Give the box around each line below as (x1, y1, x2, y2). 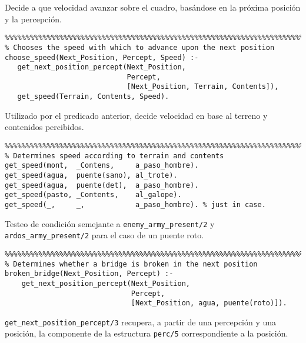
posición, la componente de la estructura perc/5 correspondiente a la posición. (5, 327, 288, 339)
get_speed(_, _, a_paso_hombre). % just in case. (5, 200, 266, 209)
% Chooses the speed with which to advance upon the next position (5, 43, 275, 52)
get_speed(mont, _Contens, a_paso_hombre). (5, 161, 199, 170)
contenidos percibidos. (5, 121, 84, 133)
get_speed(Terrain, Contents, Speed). (17, 92, 169, 101)
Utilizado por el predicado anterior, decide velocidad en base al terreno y (5, 109, 268, 121)
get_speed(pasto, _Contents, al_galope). (5, 191, 182, 199)
